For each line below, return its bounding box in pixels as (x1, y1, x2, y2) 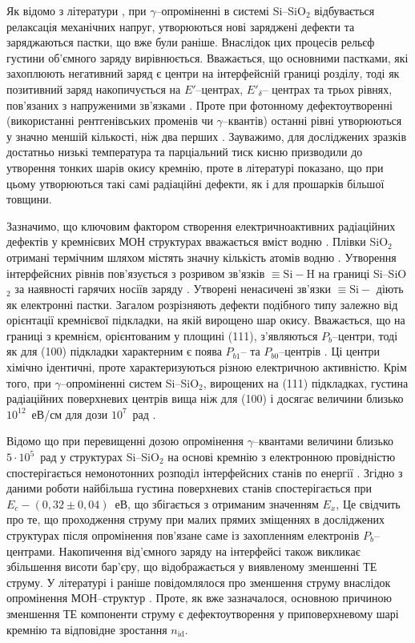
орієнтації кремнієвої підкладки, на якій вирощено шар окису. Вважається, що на (6, 311, 405, 328)
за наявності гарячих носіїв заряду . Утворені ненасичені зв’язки (14, 280, 331, 297)
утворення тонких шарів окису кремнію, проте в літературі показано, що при (6, 159, 384, 175)
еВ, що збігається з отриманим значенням (115, 495, 319, 512)
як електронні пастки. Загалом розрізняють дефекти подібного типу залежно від (6, 295, 398, 312)
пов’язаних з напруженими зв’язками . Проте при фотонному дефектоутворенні (6, 96, 393, 113)
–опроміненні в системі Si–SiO (155, 2, 306, 18)
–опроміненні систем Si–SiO (60, 374, 199, 391)
